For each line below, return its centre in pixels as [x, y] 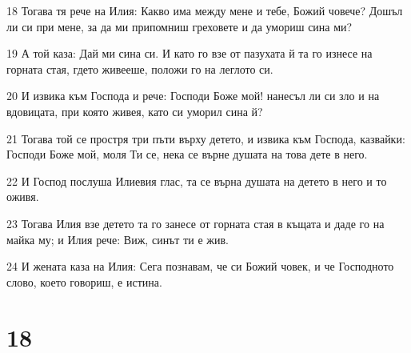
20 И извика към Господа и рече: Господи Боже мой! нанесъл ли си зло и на [193, 96]
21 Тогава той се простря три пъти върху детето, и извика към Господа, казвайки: [206, 138]
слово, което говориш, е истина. [84, 281]
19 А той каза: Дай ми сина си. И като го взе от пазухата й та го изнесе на [190, 53]
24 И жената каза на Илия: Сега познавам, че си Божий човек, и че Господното [200, 266]
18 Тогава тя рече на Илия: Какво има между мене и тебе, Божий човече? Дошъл [205, 10]
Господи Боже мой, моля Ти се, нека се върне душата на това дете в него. [187, 154]
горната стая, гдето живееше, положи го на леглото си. [140, 68]
